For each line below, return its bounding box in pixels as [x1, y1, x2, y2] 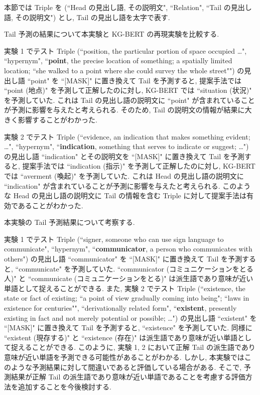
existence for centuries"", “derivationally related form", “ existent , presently [4, 303, 237, 313]
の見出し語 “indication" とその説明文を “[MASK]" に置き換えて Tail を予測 [4, 151, 244, 161]
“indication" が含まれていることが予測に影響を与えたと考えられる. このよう [4, 180, 251, 191]
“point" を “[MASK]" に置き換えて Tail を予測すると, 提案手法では [27, 75, 241, 85]
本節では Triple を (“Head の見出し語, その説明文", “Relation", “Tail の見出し [4, 2, 252, 12]
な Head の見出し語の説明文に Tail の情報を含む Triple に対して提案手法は [4, 190, 246, 201]
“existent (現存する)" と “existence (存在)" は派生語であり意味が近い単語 [4, 332, 238, 342]
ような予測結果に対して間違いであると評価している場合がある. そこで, [11, 361, 242, 372]
